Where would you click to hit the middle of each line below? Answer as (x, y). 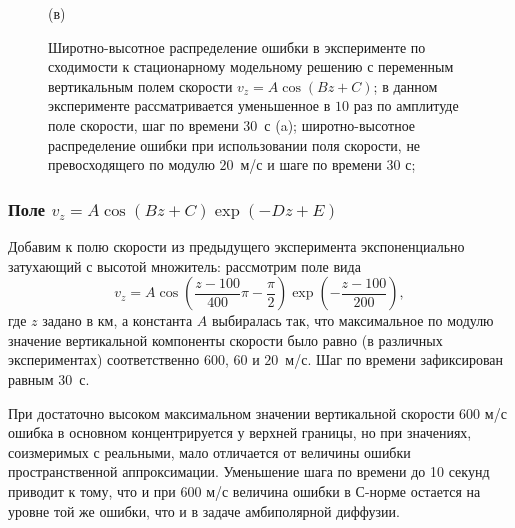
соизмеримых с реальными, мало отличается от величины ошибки (209, 451)
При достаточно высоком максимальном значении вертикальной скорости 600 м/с (257, 412)
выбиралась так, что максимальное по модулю (352, 320)
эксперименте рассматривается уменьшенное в (189, 105)
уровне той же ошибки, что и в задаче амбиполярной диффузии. (204, 510)
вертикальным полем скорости (140, 85)
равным (31, 378)
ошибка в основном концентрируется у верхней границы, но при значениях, (240, 432)
